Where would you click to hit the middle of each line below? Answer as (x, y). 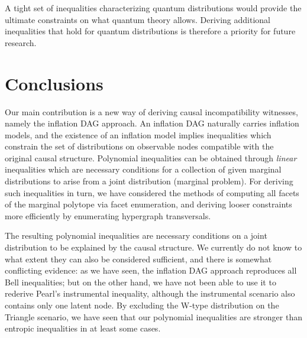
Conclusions (54, 83)
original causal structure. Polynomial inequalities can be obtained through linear (151, 157)
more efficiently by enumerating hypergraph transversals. (108, 215)
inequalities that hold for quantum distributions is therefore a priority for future (150, 31)
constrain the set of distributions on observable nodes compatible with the (139, 146)
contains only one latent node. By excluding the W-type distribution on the (142, 305)
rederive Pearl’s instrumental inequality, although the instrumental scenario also (150, 293)
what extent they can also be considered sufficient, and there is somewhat (138, 259)
